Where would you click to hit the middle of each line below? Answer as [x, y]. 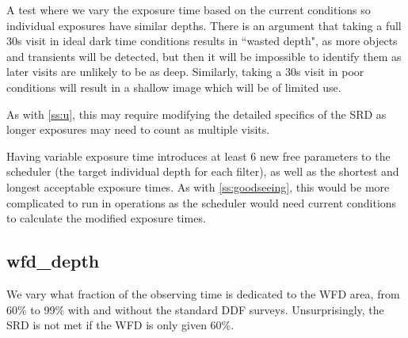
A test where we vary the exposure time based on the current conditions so [189, 9]
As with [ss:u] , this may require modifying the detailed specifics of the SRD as [196, 114]
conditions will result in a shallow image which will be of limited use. [174, 87]
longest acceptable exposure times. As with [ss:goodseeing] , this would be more [198, 186]
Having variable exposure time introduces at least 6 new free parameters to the [198, 156]
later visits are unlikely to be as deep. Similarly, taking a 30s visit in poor [185, 72]
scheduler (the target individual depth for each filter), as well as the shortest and [203, 171]
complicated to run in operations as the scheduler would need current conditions [202, 202]
